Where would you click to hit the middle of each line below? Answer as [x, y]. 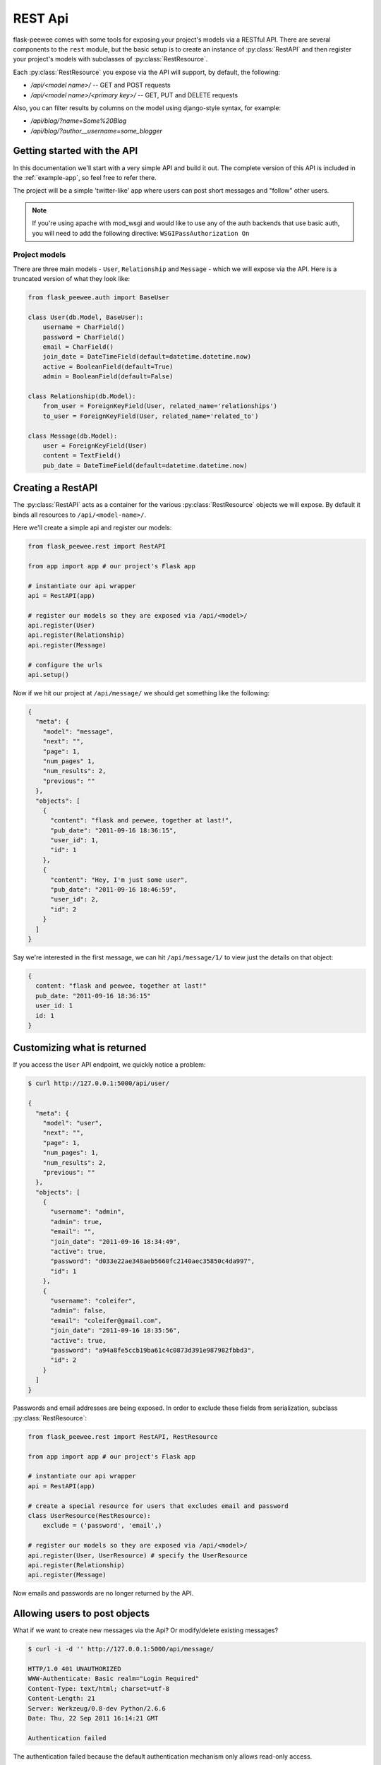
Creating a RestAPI [55, 488]
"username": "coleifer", [93, 1300]
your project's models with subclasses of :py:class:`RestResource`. [110, 59]
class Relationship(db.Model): [82, 396]
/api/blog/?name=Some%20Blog [79, 121]
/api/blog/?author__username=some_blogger [96, 131]
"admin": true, [77, 1222]
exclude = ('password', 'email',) [102, 1526]
